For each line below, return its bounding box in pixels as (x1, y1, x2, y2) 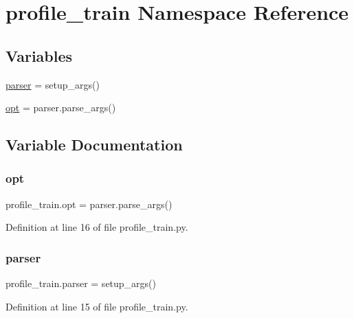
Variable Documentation (5, 134, 183, 155)
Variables (5, 45, 73, 66)
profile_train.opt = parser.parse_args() (5, 196, 173, 211)
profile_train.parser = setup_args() (5, 276, 157, 291)
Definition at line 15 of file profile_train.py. (5, 299, 188, 313)
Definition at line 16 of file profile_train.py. (5, 220, 188, 234)
